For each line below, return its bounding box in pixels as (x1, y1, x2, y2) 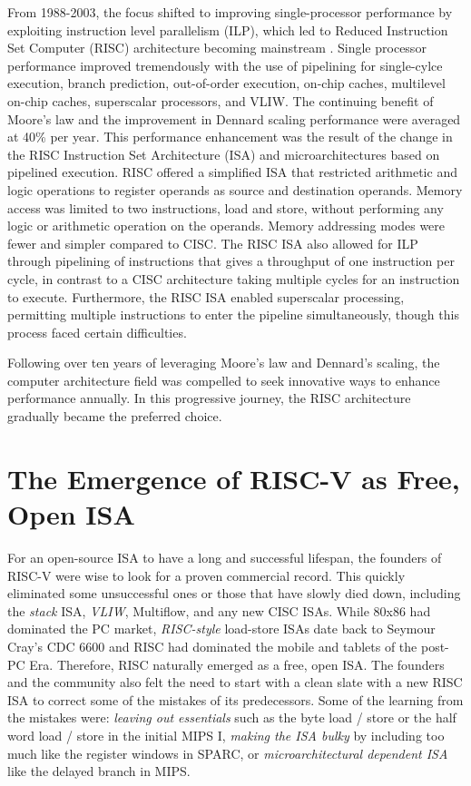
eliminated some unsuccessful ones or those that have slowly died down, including (7, 584, 461, 603)
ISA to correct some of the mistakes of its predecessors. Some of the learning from (7, 690, 464, 709)
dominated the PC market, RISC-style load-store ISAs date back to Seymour (7, 619, 436, 638)
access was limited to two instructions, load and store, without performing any (7, 198, 444, 217)
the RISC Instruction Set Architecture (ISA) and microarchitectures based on (7, 144, 440, 163)
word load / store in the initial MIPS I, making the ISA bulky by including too (7, 725, 445, 744)
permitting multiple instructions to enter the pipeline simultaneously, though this (7, 305, 459, 324)
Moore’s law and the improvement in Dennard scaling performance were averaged (7, 109, 461, 128)
